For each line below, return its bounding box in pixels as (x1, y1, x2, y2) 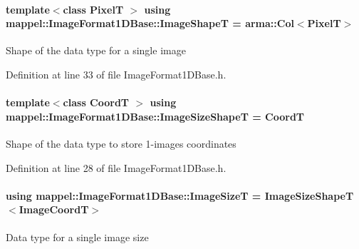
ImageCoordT (19, 202, 89, 217)
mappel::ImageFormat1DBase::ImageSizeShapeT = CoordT (6, 108, 305, 123)
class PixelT (63, 1, 124, 16)
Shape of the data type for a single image (6, 43, 186, 58)
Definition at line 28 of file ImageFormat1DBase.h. (6, 160, 227, 175)
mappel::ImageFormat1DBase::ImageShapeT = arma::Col (6, 16, 294, 31)
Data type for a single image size (6, 229, 149, 244)
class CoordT (63, 95, 130, 110)
